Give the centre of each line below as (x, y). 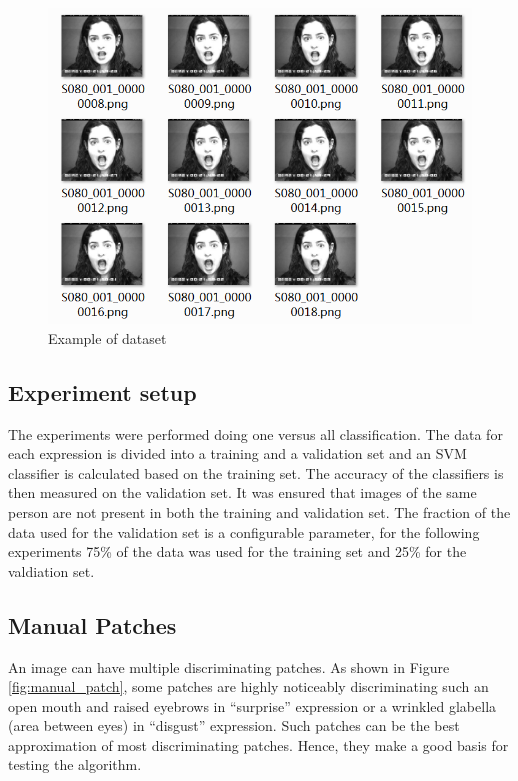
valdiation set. (51, 570)
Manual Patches (92, 624)
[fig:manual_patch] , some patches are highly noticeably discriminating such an (248, 686)
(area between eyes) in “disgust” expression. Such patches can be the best (234, 725)
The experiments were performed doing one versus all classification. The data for (255, 433)
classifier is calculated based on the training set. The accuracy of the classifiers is (256, 472)
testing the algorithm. (75, 764)
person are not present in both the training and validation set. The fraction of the (259, 511)
